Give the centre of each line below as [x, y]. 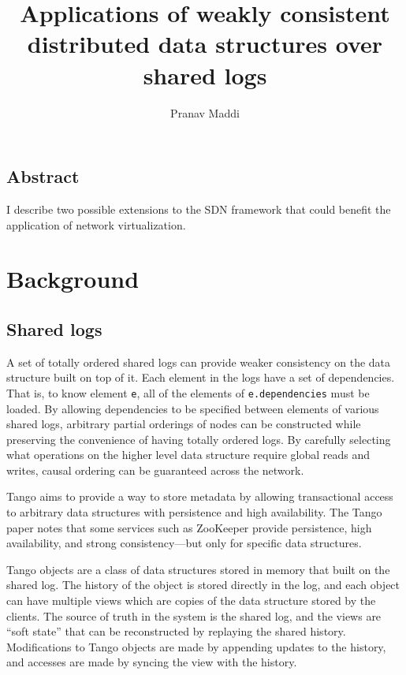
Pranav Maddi [205, 112]
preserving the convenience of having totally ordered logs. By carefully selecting [199, 439]
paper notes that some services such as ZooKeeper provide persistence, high [189, 527]
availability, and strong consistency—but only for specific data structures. [184, 543]
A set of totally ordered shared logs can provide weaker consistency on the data [199, 362]
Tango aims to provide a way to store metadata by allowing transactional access [200, 496]
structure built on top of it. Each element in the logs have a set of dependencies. [201, 377]
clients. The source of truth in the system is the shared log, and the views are [194, 615]
